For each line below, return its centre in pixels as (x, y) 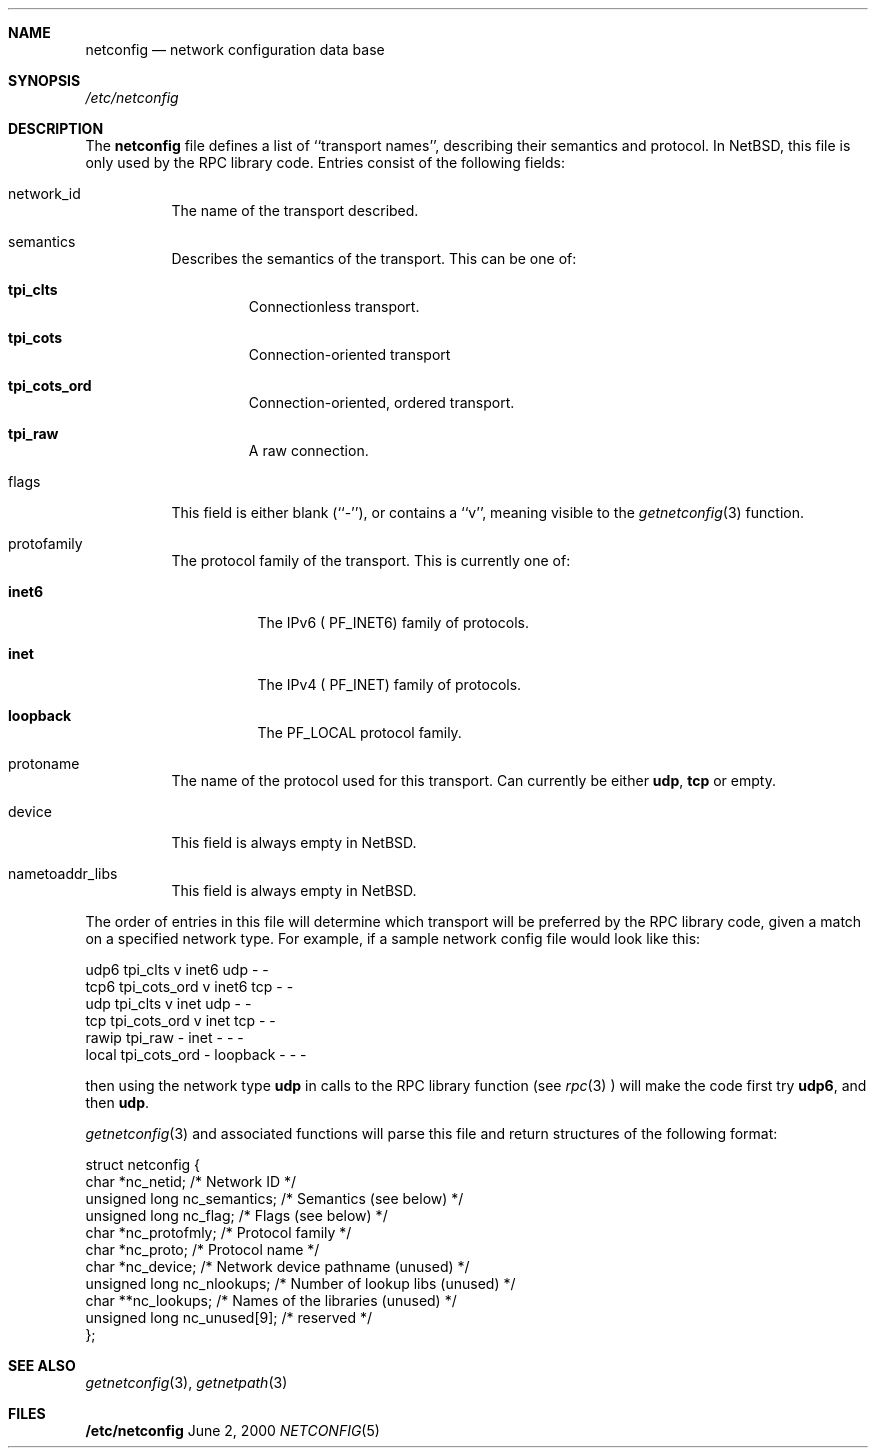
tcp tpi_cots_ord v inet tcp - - (180, 1020)
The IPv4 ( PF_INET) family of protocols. (389, 684)
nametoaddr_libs (63, 873)
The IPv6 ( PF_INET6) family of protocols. (393, 622)
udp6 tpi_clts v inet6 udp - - (177, 969)
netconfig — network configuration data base (235, 49)
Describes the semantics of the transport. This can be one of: (374, 258)
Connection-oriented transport (349, 354)
